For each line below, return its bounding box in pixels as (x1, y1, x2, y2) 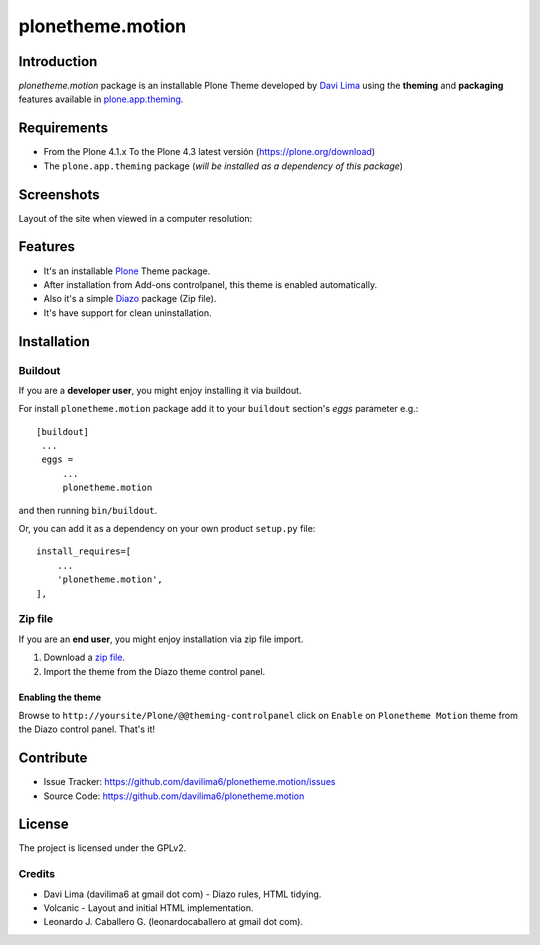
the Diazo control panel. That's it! (18, 723, 155, 735)
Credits (18, 867, 55, 881)
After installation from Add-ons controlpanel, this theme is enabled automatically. (43, 278, 378, 290)
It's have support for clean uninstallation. (43, 306, 212, 319)
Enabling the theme (18, 691, 102, 703)
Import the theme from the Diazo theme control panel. (43, 665, 266, 677)
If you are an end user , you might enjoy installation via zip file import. (18, 633, 304, 645)
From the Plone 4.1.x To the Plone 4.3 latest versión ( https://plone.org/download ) (43, 146, 376, 158)
